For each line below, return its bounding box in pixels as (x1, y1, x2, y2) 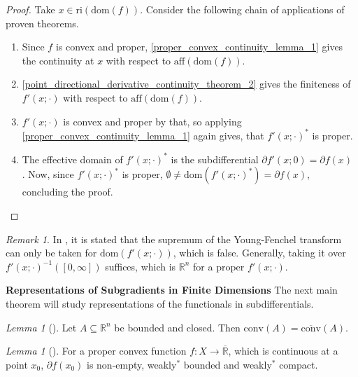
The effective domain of (22, 151, 123, 166)
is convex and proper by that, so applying (63, 114, 242, 128)
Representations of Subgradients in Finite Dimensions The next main (6, 282, 338, 297)
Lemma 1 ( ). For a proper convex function (6, 343, 187, 358)
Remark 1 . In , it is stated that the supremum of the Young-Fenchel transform (6, 231, 342, 246)
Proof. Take (6, 2, 55, 16)
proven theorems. (6, 15, 79, 30)
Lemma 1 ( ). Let (6, 320, 77, 334)
